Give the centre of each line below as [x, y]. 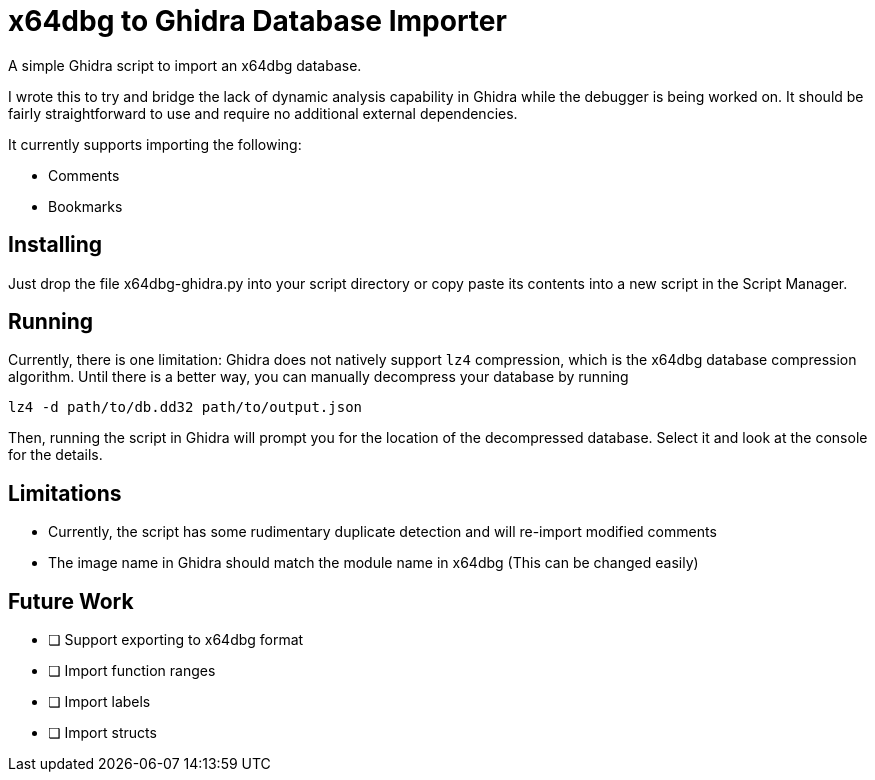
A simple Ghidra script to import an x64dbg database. [185, 65]
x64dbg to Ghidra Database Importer [257, 21]
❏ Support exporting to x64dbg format [176, 640]
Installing [55, 245]
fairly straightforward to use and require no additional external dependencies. [263, 113]
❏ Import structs [102, 733]
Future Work [71, 601]
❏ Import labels [99, 702]
